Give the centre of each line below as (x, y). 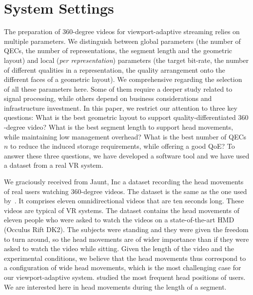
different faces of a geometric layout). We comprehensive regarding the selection (123, 79)
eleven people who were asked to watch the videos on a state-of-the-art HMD (119, 220)
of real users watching (36, 191)
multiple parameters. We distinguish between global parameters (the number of (122, 41)
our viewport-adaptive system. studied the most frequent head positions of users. (125, 277)
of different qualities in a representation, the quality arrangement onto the (115, 69)
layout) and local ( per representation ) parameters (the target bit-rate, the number (126, 60)
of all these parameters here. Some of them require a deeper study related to (118, 88)
